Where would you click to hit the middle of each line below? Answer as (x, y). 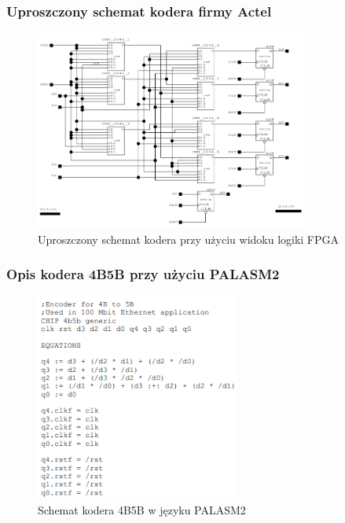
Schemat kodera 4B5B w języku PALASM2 (142, 509)
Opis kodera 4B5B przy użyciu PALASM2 (143, 274)
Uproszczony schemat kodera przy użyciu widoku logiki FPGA (189, 239)
